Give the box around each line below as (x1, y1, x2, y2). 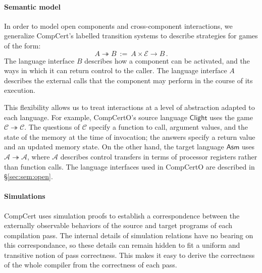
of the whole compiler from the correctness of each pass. (4, 259, 177, 270)
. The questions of (24, 122, 80, 132)
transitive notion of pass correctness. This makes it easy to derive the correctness (4, 249, 255, 260)
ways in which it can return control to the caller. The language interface (4, 65, 227, 76)
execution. (4, 85, 35, 95)
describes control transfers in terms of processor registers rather (60, 151, 257, 161)
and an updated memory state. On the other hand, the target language (4, 141, 224, 152)
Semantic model (4, 1, 61, 12)
